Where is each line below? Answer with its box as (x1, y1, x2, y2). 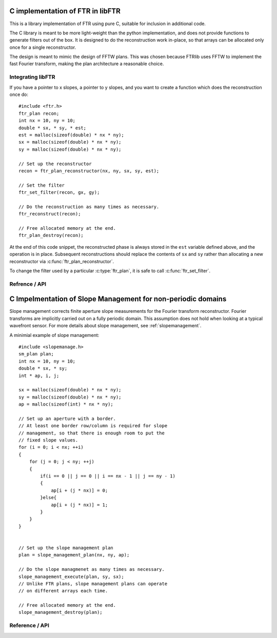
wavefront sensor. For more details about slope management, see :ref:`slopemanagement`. (9, 323, 202, 329)
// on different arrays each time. (18, 588, 108, 594)
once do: (9, 91, 28, 97)
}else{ (40, 495, 57, 501)
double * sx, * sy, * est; (18, 125, 87, 131)
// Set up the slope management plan (18, 545, 114, 551)
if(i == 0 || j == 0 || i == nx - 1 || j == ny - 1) (40, 473, 175, 479)
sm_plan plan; (18, 351, 54, 357)
